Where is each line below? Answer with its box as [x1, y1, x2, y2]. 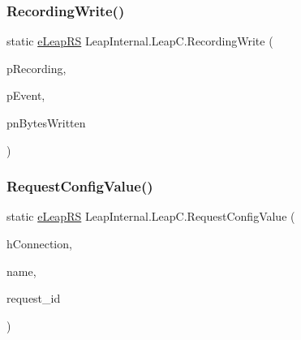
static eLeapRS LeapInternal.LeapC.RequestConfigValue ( [6, 208, 295, 225]
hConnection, [6, 235, 72, 252]
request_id [6, 290, 61, 307]
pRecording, [6, 59, 67, 76]
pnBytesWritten [6, 114, 86, 131]
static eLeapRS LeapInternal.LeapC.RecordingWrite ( [6, 32, 273, 49]
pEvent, [6, 87, 45, 104]
